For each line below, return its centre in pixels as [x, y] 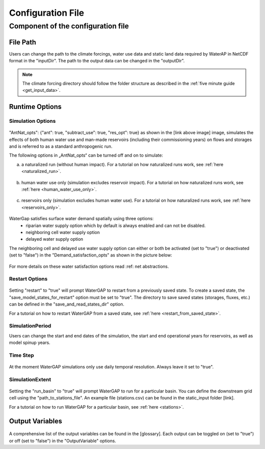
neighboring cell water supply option [63, 232]
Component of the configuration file [69, 26]
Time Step [22, 355]
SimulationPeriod [30, 326]
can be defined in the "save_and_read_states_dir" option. [67, 304]
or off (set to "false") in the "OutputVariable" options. [63, 441]
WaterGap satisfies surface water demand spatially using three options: [81, 219]
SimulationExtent [30, 379]
